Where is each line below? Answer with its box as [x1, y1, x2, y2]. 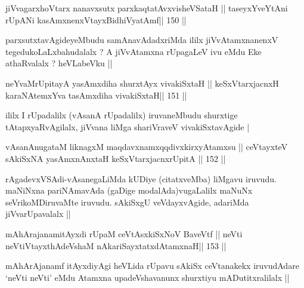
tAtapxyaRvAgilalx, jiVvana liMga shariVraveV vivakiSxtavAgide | [5, 120, 250, 133]
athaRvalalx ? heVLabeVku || [5, 57, 113, 69]
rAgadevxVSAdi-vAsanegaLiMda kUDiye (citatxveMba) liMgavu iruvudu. [5, 172, 277, 185]
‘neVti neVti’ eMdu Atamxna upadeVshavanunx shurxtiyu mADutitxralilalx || [5, 271, 290, 283]
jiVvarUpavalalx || [5, 207, 71, 220]
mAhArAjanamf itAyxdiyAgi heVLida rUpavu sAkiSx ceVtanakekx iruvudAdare [5, 259, 299, 272]
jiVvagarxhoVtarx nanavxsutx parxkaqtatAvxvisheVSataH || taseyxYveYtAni [5, 2, 288, 14]
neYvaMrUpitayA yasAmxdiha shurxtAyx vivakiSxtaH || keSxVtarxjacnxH [5, 76, 279, 89]
